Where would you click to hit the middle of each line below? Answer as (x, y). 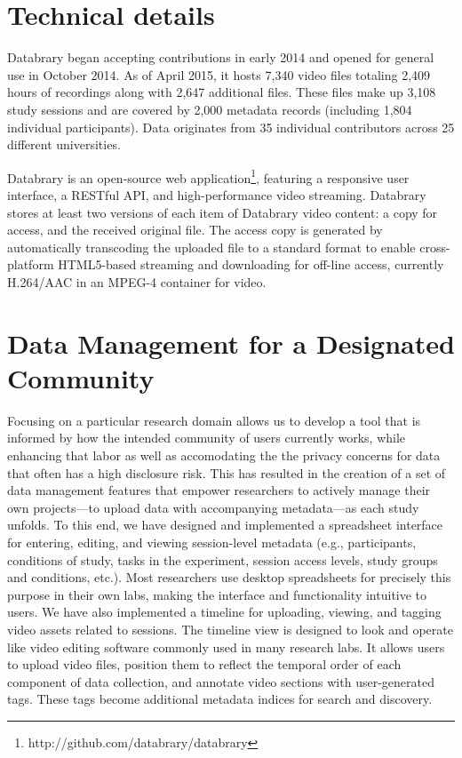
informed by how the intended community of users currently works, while (207, 438)
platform (31, 264)
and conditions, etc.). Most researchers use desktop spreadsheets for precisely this (229, 577)
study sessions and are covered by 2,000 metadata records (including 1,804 (210, 109)
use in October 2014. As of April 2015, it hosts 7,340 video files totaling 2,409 (219, 74)
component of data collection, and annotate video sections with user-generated (221, 681)
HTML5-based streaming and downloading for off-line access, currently (251, 264)
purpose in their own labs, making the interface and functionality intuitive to (217, 594)
